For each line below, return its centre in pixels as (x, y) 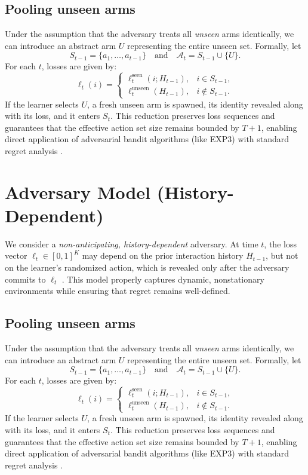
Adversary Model (78, 191)
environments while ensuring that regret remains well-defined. (118, 291)
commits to (25, 279)
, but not (282, 255)
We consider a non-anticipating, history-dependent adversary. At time (132, 243)
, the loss (280, 243)
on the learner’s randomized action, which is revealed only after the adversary (147, 267)
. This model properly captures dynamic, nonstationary (163, 279)
